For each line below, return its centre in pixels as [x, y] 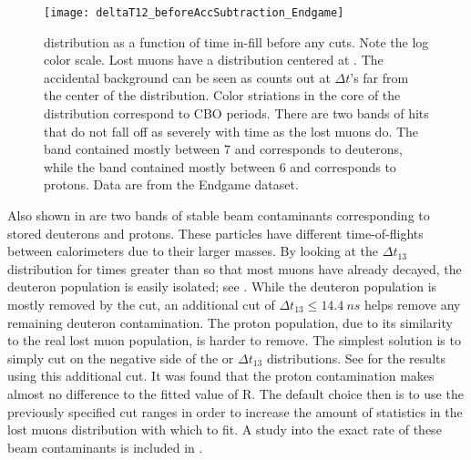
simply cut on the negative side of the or [121, 358]
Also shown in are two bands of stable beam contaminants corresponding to [219, 215]
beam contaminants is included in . [105, 447]
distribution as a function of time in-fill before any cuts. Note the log [236, 41]
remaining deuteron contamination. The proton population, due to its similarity [230, 322]
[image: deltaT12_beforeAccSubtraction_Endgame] [194, 13]
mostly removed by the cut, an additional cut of [141, 304]
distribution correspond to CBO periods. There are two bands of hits [236, 113]
